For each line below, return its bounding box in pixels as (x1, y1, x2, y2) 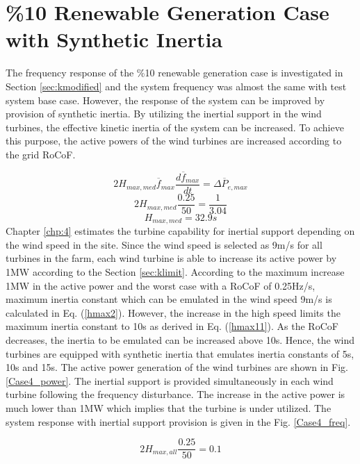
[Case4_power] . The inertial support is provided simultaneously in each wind (6, 373, 334, 388)
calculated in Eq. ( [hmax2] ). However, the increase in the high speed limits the (6, 305, 341, 320)
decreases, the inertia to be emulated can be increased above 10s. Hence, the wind (6, 333, 355, 347)
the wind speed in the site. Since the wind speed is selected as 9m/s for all (6, 237, 322, 251)
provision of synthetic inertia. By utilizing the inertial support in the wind (6, 106, 322, 121)
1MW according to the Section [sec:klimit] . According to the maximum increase (6, 265, 345, 279)
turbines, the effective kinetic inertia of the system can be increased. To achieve (6, 119, 344, 134)
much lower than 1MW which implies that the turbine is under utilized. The (6, 400, 332, 415)
